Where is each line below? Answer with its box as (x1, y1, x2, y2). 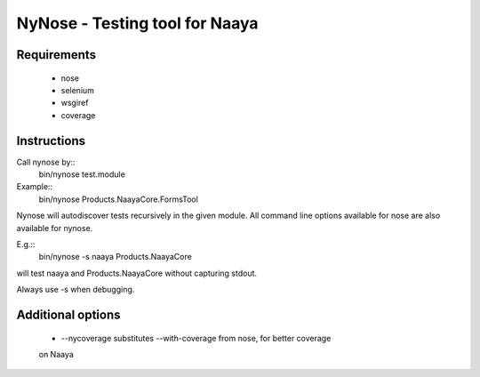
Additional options (16, 307, 121, 322)
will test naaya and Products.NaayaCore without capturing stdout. (16, 268, 258, 278)
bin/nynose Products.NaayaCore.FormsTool (38, 194, 199, 205)
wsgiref (60, 98, 89, 108)
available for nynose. (16, 222, 93, 233)
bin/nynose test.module (38, 169, 126, 180)
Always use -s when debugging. (16, 285, 135, 295)
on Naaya (38, 349, 75, 359)
